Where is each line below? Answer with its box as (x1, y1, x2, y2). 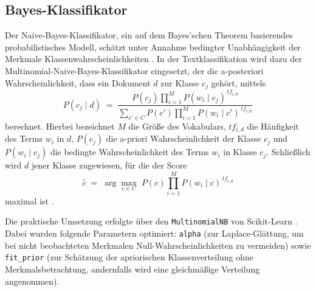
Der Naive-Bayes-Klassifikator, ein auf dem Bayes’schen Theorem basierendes (5, 29, 293, 41)
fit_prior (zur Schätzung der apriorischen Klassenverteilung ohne (5, 251, 254, 263)
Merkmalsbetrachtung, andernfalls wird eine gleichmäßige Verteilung (5, 263, 260, 276)
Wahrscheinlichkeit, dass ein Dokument (5, 76, 151, 89)
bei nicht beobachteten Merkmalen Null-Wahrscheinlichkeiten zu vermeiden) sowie (5, 238, 311, 251)
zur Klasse (160, 76, 199, 89)
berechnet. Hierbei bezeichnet (5, 119, 115, 132)
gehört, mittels (211, 76, 266, 89)
